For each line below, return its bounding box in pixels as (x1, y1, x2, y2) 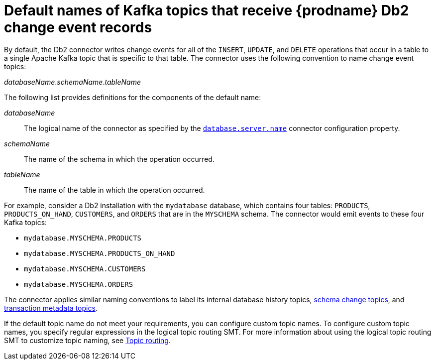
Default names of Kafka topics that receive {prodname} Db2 (4, 2, 409, 19)
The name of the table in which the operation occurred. (24, 185, 205, 194)
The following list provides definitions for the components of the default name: (4, 93, 261, 102)
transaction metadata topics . (4, 303, 98, 312)
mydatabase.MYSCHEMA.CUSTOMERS (24, 264, 146, 273)
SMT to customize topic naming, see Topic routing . (4, 336, 171, 345)
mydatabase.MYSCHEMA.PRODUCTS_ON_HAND (24, 249, 175, 257)
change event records (4, 19, 152, 36)
